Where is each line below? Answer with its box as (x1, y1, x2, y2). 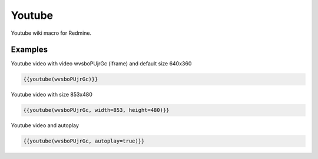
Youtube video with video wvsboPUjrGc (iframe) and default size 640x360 (11, 60, 192, 67)
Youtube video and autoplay (11, 122, 79, 129)
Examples (11, 45, 48, 55)
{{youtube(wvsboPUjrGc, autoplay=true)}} (23, 138, 145, 144)
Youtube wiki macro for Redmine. (11, 29, 92, 37)
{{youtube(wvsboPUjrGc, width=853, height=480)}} (23, 107, 170, 114)
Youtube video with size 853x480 (11, 91, 92, 98)
